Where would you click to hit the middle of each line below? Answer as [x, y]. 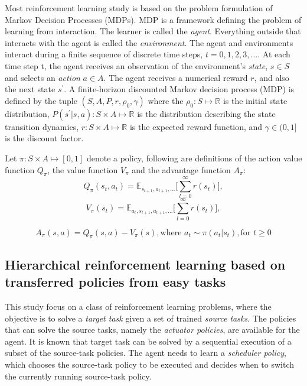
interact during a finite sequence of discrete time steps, [104, 54]
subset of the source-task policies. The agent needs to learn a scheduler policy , [146, 353]
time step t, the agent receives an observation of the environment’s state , [136, 65]
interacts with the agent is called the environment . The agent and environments [149, 42]
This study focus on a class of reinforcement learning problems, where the [138, 306]
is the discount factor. [44, 138]
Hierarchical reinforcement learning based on [145, 264]
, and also [272, 77]
